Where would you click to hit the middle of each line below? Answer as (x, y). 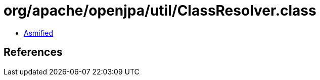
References (33, 52)
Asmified (39, 33)
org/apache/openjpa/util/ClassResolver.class (160, 11)
